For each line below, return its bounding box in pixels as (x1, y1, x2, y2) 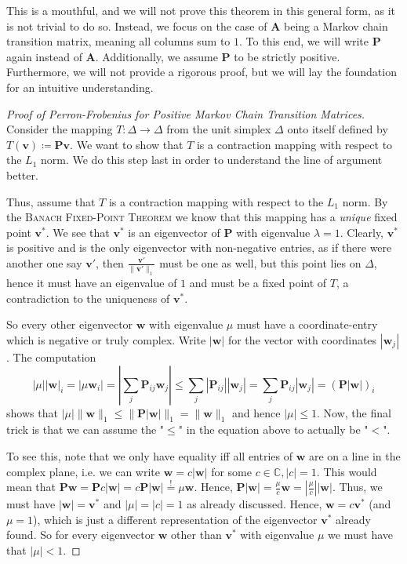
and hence (232, 404, 281, 420)
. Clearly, (340, 224, 384, 240)
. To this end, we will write (239, 33, 369, 49)
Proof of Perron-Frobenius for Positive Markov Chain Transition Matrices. (6, 105, 365, 122)
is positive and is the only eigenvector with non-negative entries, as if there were (6, 239, 392, 256)
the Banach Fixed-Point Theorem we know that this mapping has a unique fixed (6, 209, 398, 225)
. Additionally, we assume (95, 48, 218, 64)
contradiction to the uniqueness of (6, 289, 170, 306)
